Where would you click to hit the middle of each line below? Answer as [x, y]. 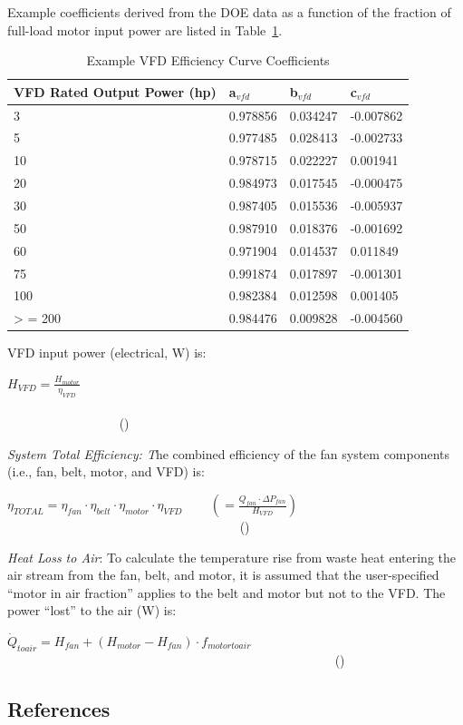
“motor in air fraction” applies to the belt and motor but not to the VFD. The [227, 592]
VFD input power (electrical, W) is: [107, 353]
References [59, 708]
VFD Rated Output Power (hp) [115, 91]
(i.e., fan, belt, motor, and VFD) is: [106, 471]
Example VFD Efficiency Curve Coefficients [208, 60]
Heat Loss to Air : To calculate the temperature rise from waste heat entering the [231, 557]
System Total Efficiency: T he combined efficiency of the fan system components [229, 453]
